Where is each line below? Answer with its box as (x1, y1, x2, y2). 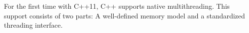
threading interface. (4, 20, 63, 30)
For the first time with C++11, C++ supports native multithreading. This (4, 1, 230, 11)
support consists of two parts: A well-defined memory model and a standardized (4, 10, 245, 20)
